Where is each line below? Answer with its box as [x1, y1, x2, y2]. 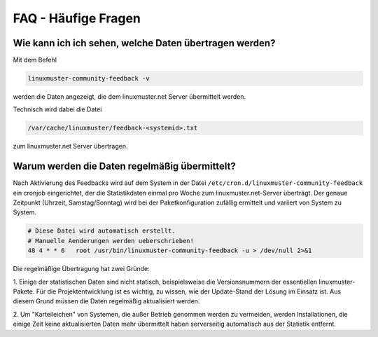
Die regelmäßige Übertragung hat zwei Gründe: [13, 265, 150, 273]
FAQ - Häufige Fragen [13, 11, 141, 26]
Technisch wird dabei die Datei [13, 105, 102, 114]
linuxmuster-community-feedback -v [27, 74, 150, 83]
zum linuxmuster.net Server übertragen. [13, 142, 128, 151]
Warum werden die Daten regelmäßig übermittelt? [13, 160, 236, 172]
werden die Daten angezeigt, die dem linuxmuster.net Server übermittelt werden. [13, 92, 246, 101]
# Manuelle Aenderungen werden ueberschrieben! [27, 237, 194, 245]
